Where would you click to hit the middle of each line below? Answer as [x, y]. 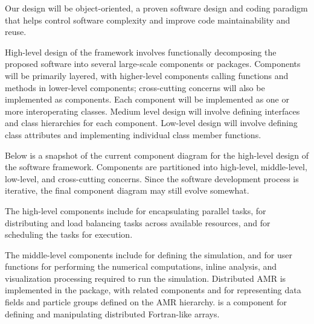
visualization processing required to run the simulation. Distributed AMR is [146, 278]
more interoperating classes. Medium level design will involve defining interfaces [152, 111]
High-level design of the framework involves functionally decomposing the [141, 52]
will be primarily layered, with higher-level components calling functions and [147, 75]
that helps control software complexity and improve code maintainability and [148, 20]
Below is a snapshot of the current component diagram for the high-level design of [157, 155]
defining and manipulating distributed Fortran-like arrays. [112, 313]
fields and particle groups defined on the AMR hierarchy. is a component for [146, 302]
